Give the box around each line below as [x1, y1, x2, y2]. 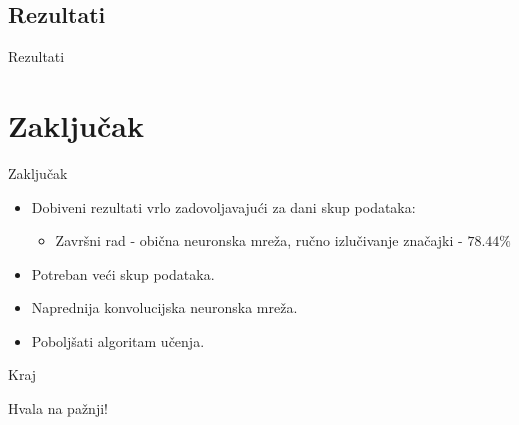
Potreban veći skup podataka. [31, 263, 215, 284]
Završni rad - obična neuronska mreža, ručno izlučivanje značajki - [55, 230, 463, 251]
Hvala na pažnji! [8, 398, 108, 419]
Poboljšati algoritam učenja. [31, 330, 205, 351]
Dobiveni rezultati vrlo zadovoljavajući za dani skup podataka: [31, 196, 416, 217]
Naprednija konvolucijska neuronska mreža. [31, 297, 298, 318]
